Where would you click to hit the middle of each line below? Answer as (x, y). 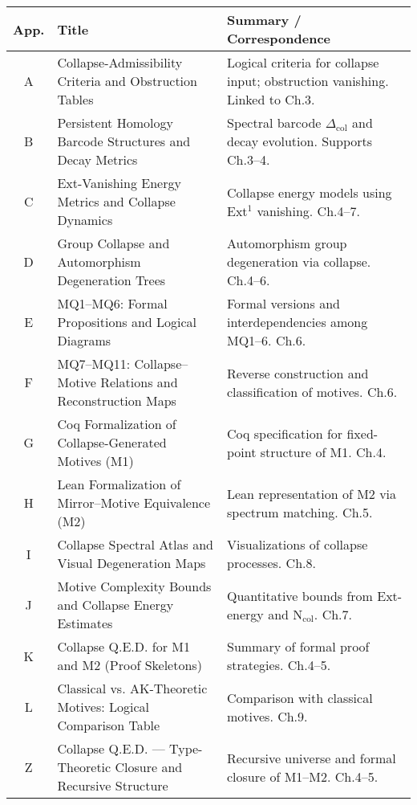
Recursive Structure (113, 785)
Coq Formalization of (117, 424)
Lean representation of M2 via (312, 493)
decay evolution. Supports (300, 141)
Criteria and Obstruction (127, 81)
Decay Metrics (97, 159)
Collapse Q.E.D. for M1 (123, 646)
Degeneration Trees (111, 280)
